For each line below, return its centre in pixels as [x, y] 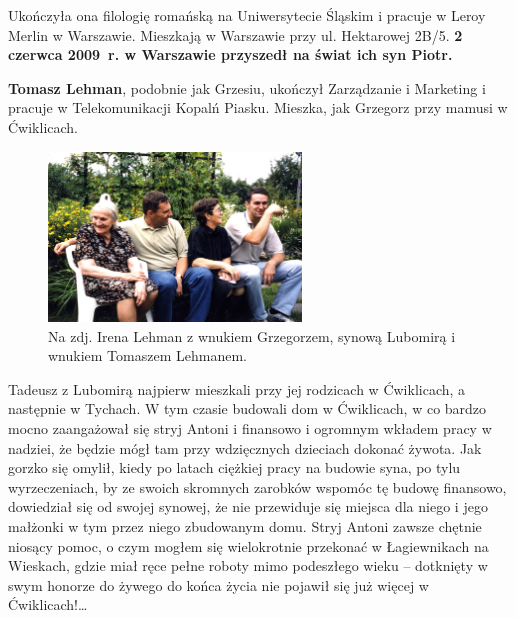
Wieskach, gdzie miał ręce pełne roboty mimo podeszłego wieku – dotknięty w [248, 565]
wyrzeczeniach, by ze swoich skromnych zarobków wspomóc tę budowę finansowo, [257, 486]
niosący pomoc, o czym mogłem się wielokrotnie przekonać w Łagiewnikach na [248, 545]
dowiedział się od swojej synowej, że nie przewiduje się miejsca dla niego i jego [248, 506]
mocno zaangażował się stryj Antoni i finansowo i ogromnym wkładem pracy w [250, 427]
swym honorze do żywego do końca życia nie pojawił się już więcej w [218, 584]
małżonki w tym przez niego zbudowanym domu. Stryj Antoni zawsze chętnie [245, 525]
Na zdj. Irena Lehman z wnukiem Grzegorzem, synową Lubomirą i [252, 335]
